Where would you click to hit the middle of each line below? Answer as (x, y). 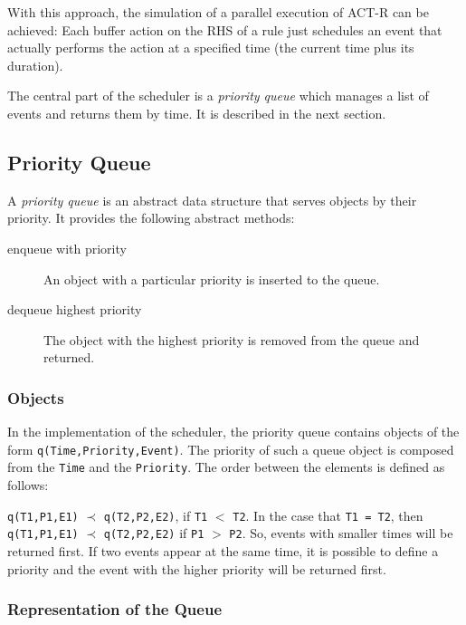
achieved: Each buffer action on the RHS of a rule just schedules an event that (225, 29)
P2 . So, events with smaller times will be (341, 533)
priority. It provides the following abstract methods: (151, 218)
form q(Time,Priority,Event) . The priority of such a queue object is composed (231, 449)
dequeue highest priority (75, 309)
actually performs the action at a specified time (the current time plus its (211, 48)
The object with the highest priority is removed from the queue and (232, 339)
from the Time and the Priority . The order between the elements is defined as (226, 467)
